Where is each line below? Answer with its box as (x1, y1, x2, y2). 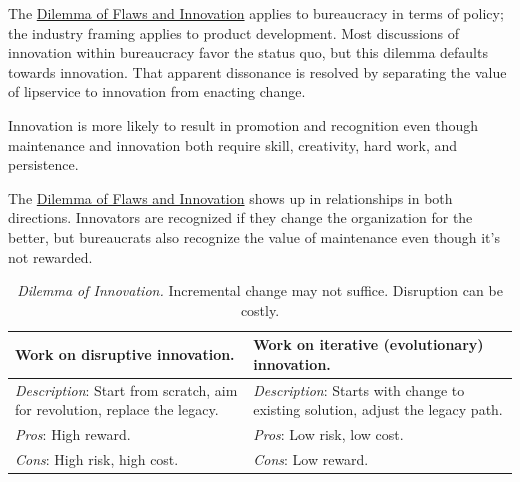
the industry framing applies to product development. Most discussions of (8, 22, 460, 43)
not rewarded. (8, 246, 93, 267)
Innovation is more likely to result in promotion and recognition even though (8, 114, 479, 135)
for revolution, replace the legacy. (15, 399, 219, 420)
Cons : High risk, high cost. (15, 449, 179, 470)
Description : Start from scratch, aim (15, 379, 238, 400)
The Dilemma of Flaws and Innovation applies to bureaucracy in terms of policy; (8, 3, 504, 23)
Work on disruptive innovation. (15, 344, 235, 365)
